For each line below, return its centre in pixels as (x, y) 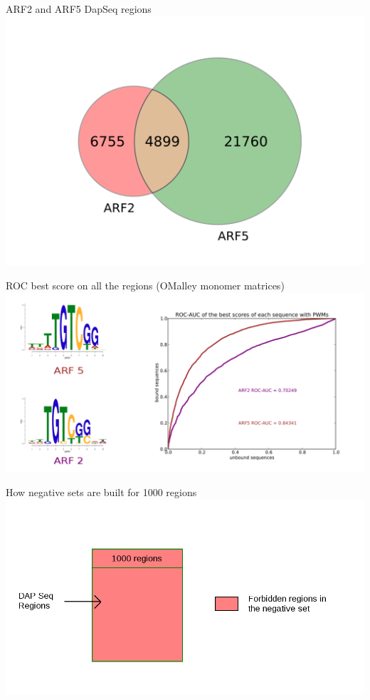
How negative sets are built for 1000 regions (101, 492)
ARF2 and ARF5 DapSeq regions (79, 9)
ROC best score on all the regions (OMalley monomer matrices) (145, 285)
